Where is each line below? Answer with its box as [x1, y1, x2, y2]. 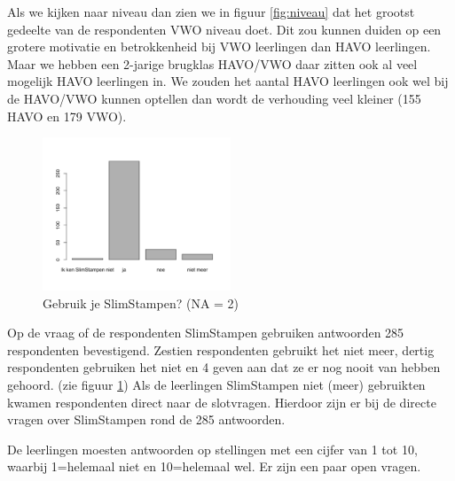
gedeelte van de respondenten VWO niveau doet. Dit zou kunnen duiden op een [7, 19, 442, 38]
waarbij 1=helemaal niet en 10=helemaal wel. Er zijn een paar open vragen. [7, 457, 421, 476]
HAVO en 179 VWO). [7, 106, 127, 125]
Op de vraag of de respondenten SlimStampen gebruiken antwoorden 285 [7, 323, 404, 342]
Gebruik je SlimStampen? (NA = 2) [43, 293, 239, 312]
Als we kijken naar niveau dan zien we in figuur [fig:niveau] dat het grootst [7, 3, 415, 20]
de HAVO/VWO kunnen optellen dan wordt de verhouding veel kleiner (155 [7, 89, 421, 107]
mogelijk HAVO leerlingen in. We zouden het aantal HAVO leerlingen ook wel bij [7, 72, 449, 90]
